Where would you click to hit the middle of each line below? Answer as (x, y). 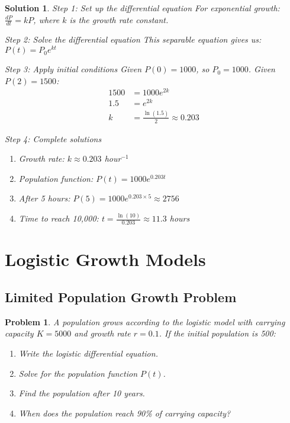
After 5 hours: (44, 198)
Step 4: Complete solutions (53, 138)
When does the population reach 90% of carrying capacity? (125, 413)
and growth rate (102, 333)
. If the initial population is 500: (217, 333)
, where (46, 19)
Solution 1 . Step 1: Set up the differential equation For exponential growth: (142, 8)
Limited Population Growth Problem (121, 297)
